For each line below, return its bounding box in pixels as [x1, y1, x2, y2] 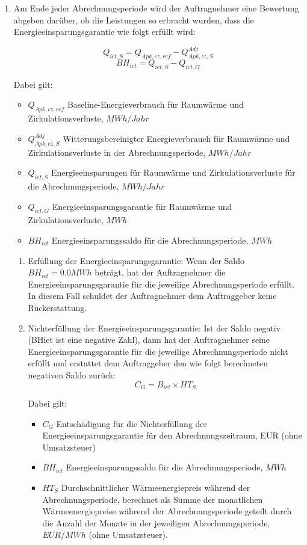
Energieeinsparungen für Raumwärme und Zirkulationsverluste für [51, 166, 296, 179]
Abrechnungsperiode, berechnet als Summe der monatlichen [42, 493, 263, 505]
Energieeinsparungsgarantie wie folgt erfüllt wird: [13, 25, 196, 38]
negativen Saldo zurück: [28, 368, 116, 381]
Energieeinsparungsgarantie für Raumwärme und [52, 200, 232, 212]
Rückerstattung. [28, 301, 87, 313]
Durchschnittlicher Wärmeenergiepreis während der [61, 481, 250, 493]
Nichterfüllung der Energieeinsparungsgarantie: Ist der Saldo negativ [28, 321, 281, 334]
